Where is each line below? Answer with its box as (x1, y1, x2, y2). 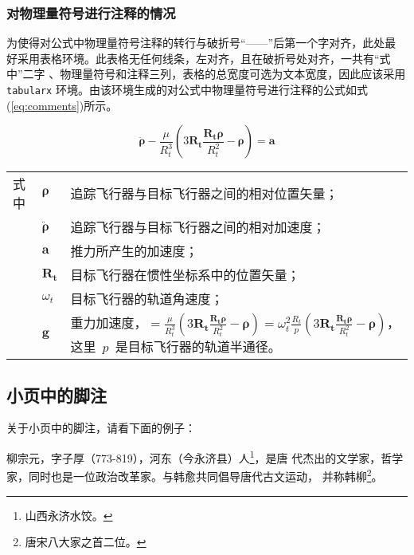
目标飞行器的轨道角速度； (70, 289, 224, 309)
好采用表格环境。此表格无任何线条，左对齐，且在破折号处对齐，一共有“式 (6, 49, 391, 66)
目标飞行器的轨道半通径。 (127, 337, 281, 356)
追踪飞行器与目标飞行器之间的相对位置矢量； (70, 184, 338, 203)
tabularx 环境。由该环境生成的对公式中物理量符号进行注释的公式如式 (6, 81, 368, 97)
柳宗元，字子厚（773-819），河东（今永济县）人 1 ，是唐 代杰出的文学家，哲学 (6, 447, 404, 466)
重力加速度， (70, 313, 147, 333)
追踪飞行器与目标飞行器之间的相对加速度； (70, 218, 326, 237)
